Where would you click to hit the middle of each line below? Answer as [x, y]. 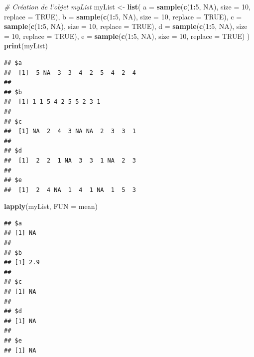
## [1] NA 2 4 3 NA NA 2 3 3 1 [70, 131]
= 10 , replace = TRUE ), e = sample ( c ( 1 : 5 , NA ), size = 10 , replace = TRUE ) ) [127, 36]
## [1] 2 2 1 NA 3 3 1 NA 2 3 [70, 160]
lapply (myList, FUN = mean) [51, 206]
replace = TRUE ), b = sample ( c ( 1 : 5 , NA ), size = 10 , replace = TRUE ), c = [123, 16]
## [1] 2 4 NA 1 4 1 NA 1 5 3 [70, 190]
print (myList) [26, 46]
